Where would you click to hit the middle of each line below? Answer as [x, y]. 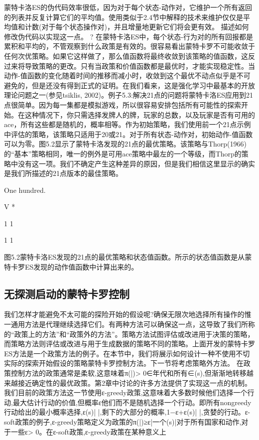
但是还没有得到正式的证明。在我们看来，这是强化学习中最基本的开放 [143, 85]
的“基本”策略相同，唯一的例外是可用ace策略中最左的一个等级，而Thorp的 [123, 153]
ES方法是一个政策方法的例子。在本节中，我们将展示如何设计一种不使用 [120, 353]
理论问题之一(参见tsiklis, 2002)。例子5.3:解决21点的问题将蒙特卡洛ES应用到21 [129, 95]
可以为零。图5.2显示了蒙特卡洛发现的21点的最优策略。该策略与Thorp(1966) [125, 144]
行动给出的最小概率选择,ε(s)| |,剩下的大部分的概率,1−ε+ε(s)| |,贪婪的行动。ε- [127, 412]
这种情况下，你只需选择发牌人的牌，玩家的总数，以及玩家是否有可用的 [140, 114]
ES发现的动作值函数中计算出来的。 [81, 266]
